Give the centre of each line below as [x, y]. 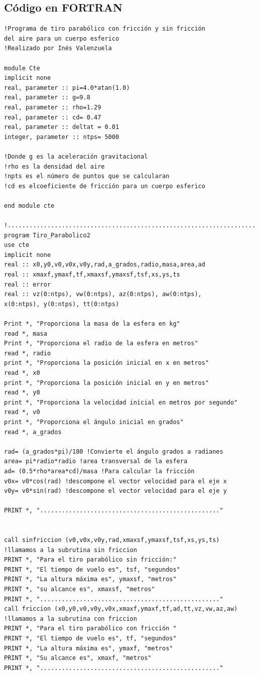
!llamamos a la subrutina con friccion [71, 619]
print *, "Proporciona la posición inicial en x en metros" [107, 363]
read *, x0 [22, 373]
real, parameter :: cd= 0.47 [53, 117]
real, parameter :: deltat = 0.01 [62, 127]
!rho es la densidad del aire [54, 166]
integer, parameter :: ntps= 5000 [62, 137]
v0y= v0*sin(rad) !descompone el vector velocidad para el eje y [115, 491]
